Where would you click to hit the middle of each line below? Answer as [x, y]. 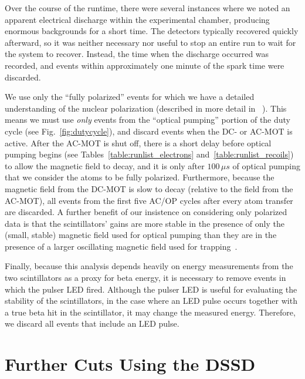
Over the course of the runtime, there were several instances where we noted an [148, 8]
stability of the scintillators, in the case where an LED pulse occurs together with [151, 301]
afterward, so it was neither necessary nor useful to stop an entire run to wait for [150, 42]
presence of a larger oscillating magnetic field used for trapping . [121, 246]
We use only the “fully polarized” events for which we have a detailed [130, 97]
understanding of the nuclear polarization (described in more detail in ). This [146, 108]
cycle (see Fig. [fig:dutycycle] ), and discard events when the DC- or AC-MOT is [149, 131]
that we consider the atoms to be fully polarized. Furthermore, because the [140, 177]
